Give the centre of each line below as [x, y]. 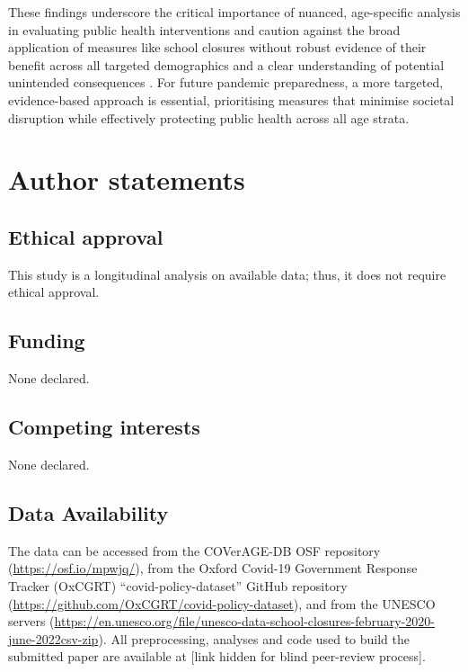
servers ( [31, 621]
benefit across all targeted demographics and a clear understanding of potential [226, 64]
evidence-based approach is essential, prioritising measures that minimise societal [231, 99]
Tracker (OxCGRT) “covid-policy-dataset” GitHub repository [178, 585]
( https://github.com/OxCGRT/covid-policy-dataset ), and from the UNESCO [222, 603]
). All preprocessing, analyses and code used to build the [254, 638]
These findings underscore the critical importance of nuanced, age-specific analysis [234, 12]
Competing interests [104, 427]
